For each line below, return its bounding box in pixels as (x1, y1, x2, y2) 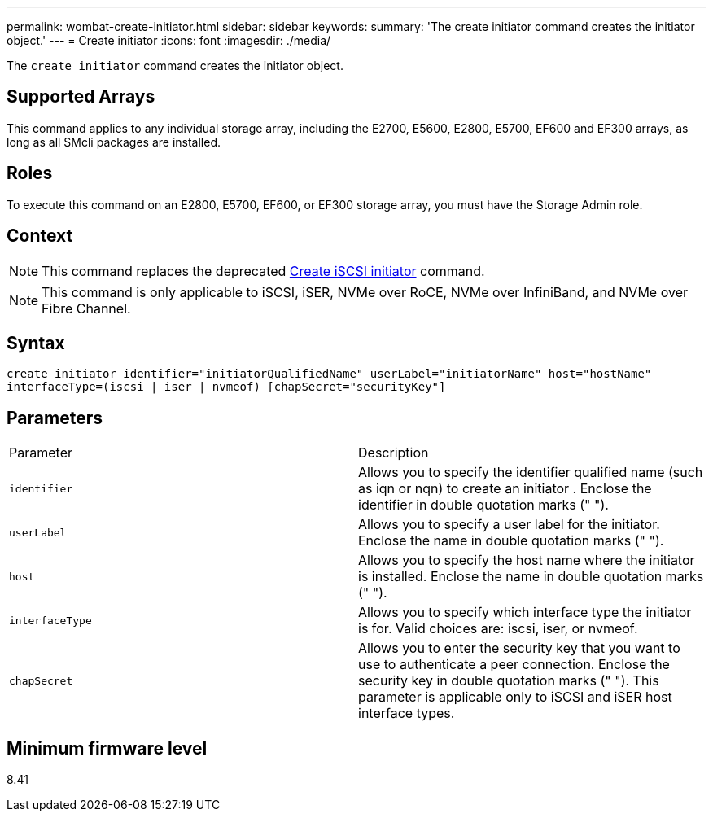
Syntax (7, 332, 65, 353)
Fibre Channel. (42, 300, 131, 317)
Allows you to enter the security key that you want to (358, 640, 680, 657)
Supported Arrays (7, 86, 155, 107)
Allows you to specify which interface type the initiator (358, 604, 692, 621)
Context (7, 225, 73, 247)
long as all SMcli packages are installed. (7, 134, 221, 149)
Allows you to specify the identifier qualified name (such (358, 464, 703, 481)
